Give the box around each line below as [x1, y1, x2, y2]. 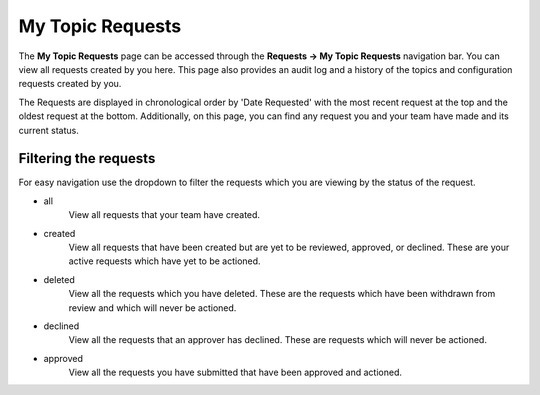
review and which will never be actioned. [68, 301, 237, 314]
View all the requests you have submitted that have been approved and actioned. [68, 366, 402, 379]
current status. [18, 124, 79, 136]
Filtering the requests [18, 150, 156, 167]
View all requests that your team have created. [68, 209, 260, 221]
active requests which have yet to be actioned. [68, 255, 261, 267]
